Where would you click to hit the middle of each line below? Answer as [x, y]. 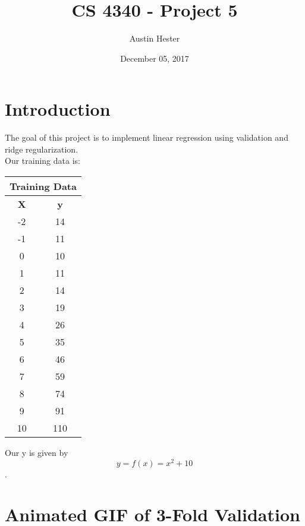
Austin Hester [155, 38]
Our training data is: [43, 161]
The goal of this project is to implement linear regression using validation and [147, 137]
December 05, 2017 [155, 58]
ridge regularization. [42, 149]
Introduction [58, 109]
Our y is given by [37, 453]
